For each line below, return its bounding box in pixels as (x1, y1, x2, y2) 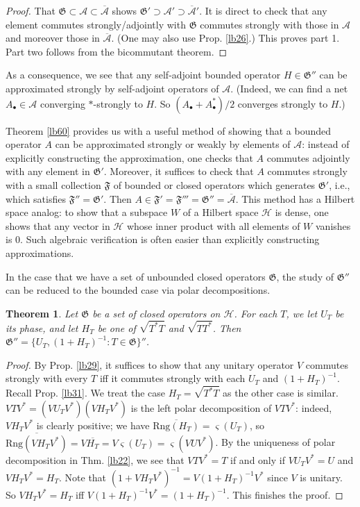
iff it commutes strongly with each (99, 371, 246, 385)
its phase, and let (6, 320, 78, 335)
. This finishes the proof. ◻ (226, 487, 343, 501)
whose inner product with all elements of (126, 218, 300, 233)
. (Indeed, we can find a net (230, 81, 348, 95)
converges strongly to (237, 96, 328, 110)
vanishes (315, 218, 351, 233)
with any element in (6, 164, 90, 178)
